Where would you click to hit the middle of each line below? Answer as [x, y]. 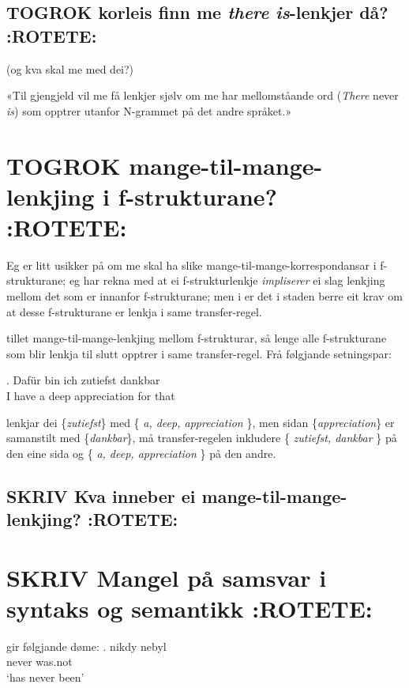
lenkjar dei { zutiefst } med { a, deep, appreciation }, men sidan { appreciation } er [201, 422]
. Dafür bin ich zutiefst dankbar [83, 380]
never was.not [39, 662]
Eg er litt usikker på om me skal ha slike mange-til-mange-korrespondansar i [191, 265]
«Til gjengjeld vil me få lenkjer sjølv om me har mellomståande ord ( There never [203, 95]
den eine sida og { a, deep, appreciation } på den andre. [141, 453]
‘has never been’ [45, 677]
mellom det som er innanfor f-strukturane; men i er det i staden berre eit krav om [204, 296]
